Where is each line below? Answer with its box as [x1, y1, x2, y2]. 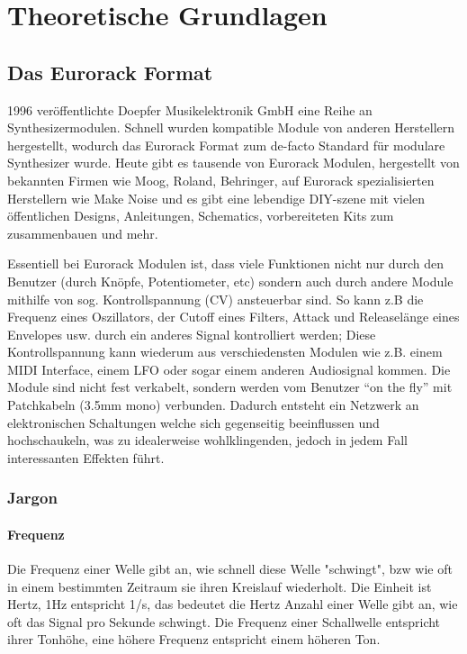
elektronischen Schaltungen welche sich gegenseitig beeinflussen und [7, 413, 380, 431]
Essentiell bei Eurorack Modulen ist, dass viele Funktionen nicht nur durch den [7, 254, 444, 273]
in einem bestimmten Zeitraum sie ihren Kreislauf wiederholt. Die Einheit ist [7, 577, 432, 595]
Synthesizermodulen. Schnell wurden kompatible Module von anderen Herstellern [7, 118, 455, 137]
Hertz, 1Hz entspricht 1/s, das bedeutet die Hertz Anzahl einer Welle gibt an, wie [7, 595, 458, 613]
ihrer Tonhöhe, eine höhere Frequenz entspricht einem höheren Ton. [7, 630, 381, 649]
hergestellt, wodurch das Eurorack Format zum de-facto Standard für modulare [7, 135, 445, 154]
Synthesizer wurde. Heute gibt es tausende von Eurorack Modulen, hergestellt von [7, 153, 460, 172]
